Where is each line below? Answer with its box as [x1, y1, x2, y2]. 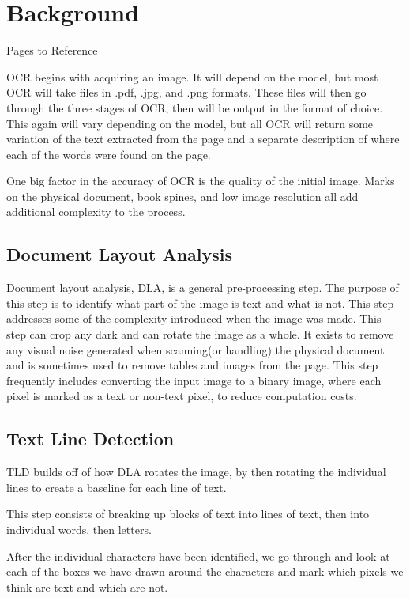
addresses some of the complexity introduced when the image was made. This [6, 310, 382, 327]
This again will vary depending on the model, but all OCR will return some [6, 115, 374, 131]
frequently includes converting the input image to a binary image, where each [6, 372, 382, 388]
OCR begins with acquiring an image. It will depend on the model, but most [6, 68, 378, 85]
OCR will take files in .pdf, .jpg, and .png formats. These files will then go [6, 84, 367, 100]
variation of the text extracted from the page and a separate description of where [6, 131, 400, 147]
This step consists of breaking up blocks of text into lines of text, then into [6, 505, 370, 522]
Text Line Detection [6, 426, 175, 451]
